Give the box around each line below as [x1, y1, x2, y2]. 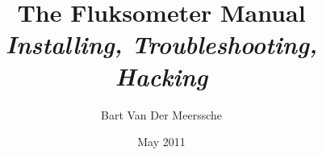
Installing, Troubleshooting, [6, 27, 317, 61]
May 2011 [137, 133, 186, 150]
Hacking [115, 59, 208, 93]
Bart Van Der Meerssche [101, 106, 222, 123]
